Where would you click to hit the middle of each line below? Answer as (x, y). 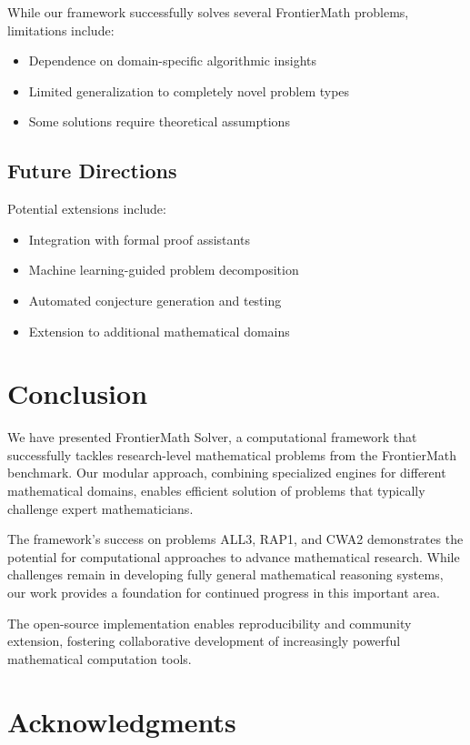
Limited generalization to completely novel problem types (189, 91)
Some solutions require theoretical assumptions (159, 121)
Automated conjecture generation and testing (155, 300)
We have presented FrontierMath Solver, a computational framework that (212, 437)
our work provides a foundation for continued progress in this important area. (224, 593)
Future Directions (92, 171)
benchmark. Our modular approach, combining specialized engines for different (227, 473)
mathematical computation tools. (100, 658)
